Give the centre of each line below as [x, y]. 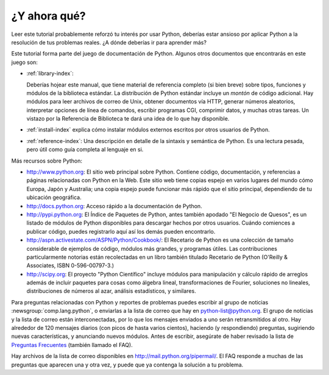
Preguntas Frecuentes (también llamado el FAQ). [72, 345]
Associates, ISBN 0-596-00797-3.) [70, 265]
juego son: [24, 62]
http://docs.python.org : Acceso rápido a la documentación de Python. [114, 206]
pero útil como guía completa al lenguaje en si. [85, 150]
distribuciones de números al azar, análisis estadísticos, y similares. [111, 291]
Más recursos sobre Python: [47, 161]
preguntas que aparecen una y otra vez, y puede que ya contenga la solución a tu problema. [127, 365]
